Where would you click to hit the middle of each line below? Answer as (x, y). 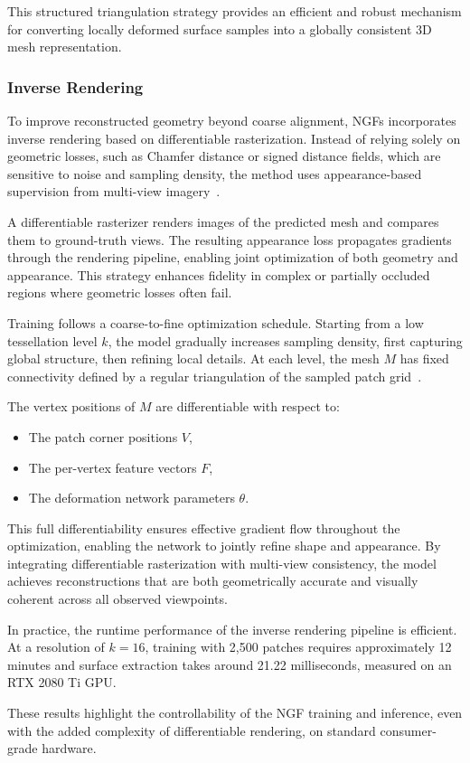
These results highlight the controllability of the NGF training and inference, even (235, 713)
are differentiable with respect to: (248, 406)
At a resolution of (56, 647)
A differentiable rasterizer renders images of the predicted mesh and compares (223, 221)
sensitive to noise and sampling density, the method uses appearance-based (215, 173)
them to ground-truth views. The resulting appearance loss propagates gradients (230, 239)
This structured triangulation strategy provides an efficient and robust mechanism (235, 11)
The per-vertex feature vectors (113, 467)
